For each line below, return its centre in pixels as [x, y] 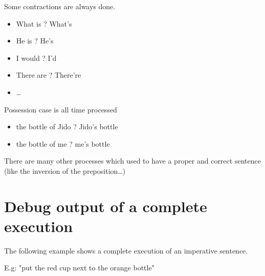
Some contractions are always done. [60, 6]
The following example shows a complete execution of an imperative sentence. [126, 250]
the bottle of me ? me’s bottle [63, 143]
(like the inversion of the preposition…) [65, 170]
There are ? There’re [49, 75]
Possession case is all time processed [61, 109]
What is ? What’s [44, 23]
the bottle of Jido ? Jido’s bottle [67, 126]
